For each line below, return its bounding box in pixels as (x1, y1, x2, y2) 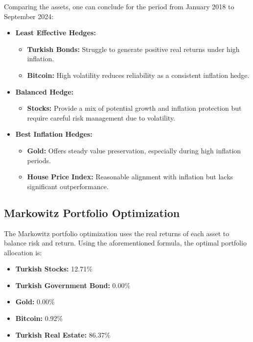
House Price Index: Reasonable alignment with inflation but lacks (27, 171, 233, 182)
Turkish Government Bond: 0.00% (15, 280, 131, 290)
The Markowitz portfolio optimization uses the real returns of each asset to (4, 228, 230, 238)
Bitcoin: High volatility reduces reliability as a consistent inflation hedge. (27, 70, 250, 80)
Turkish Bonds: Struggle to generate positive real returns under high (27, 44, 240, 54)
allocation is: (4, 247, 42, 257)
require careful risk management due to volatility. (27, 112, 176, 122)
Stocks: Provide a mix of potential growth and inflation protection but (27, 103, 242, 113)
